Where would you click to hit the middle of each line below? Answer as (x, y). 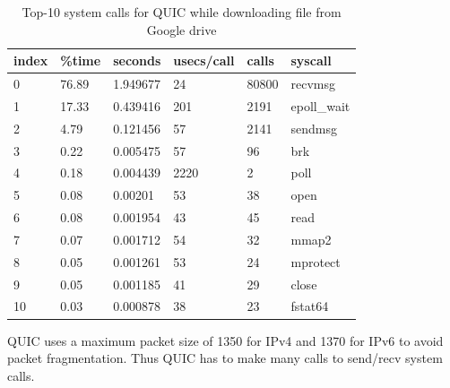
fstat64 (310, 306)
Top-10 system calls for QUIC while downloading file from (182, 12)
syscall (311, 60)
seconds (137, 60)
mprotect (316, 261)
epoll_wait (320, 105)
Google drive (182, 29)
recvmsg (313, 84)
